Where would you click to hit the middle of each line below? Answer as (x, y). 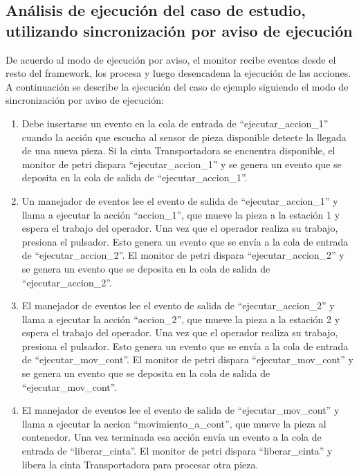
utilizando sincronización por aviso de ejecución (179, 30)
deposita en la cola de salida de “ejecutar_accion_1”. (135, 177)
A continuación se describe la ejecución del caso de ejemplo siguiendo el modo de (177, 86)
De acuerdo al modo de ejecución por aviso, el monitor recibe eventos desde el (171, 59)
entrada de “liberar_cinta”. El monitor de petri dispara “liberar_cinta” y (177, 451)
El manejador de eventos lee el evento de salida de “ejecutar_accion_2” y (178, 305)
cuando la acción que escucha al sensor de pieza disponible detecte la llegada (184, 137)
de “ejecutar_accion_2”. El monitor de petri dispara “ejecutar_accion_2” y (183, 255)
